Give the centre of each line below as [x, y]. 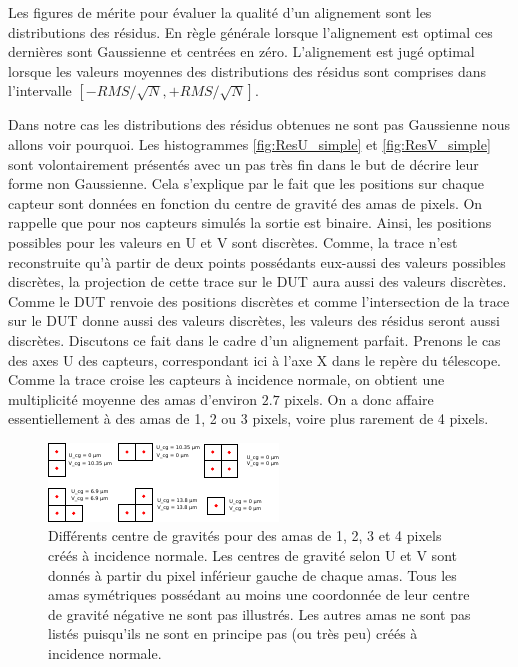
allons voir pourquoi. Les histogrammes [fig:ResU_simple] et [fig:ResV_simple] [249, 143]
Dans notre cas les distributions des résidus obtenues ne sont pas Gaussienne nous [259, 124]
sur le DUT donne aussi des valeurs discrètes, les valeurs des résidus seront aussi [254, 320]
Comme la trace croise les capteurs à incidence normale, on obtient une [226, 379]
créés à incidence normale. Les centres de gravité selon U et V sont [252, 555]
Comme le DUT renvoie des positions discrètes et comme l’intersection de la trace [259, 300]
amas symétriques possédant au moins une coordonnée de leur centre [259, 594]
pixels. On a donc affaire [359, 398]
